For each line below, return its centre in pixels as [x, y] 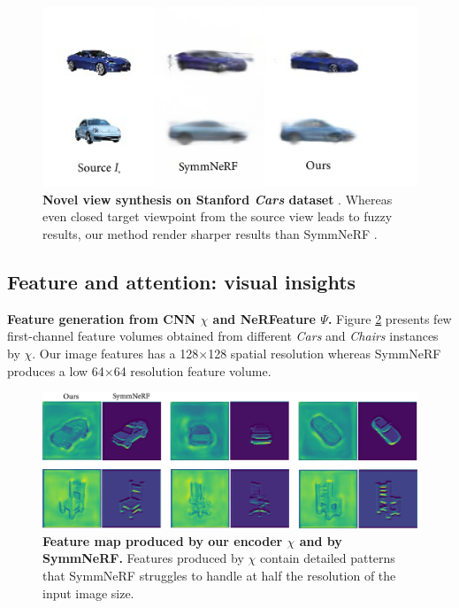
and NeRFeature [264, 318]
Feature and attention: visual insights [182, 282]
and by [321, 540]
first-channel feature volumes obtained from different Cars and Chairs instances [223, 336]
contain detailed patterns [327, 558]
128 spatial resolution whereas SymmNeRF [325, 354]
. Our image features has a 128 [115, 354]
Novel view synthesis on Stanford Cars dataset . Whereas [218, 199]
